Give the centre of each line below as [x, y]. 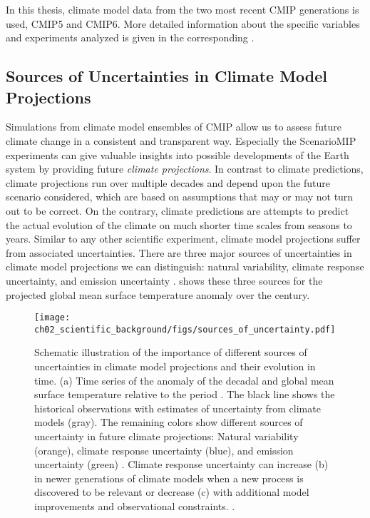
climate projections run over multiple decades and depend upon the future [168, 182]
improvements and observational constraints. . [135, 506]
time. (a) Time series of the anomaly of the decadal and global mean [184, 380]
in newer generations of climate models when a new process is [169, 478]
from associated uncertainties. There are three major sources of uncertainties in [179, 252]
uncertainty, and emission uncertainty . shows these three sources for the [164, 280]
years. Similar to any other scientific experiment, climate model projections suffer [183, 239]
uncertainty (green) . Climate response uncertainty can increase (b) [181, 464]
